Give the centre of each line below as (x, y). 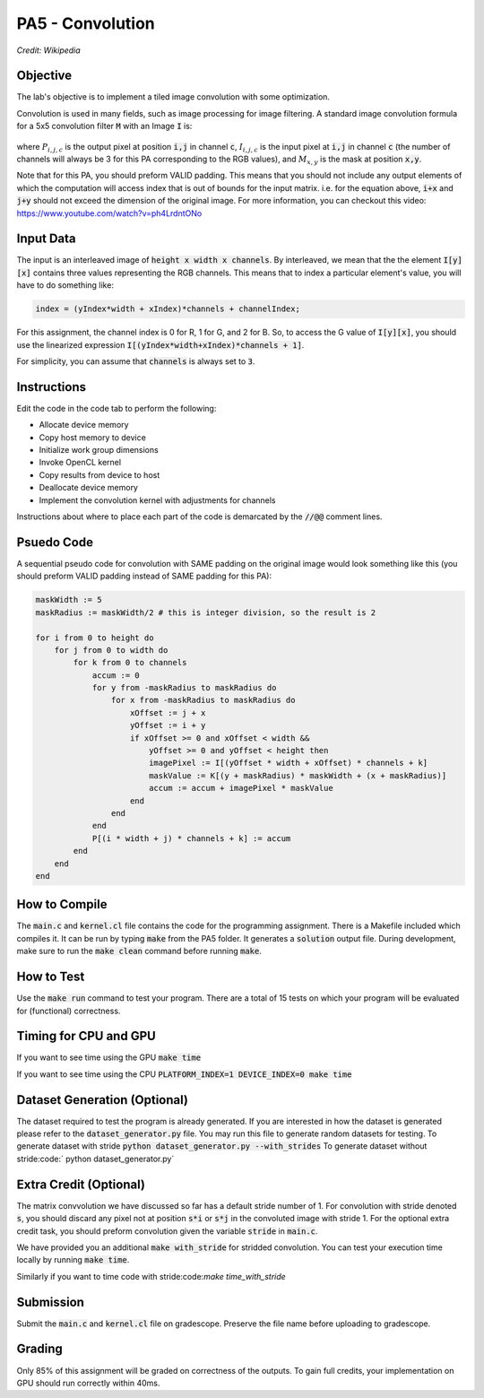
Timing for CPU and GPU (86, 1036)
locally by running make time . (73, 1260)
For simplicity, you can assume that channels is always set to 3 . (136, 361)
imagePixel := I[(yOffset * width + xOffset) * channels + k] (288, 763)
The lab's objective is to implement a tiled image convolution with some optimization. (173, 97)
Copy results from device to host (99, 474)
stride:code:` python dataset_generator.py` (95, 1159)
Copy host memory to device (93, 437)
